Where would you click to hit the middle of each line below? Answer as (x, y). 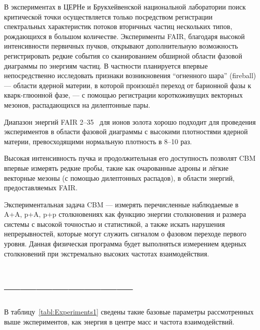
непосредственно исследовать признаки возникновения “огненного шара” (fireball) (130, 75)
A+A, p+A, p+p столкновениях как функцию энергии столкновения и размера (125, 214)
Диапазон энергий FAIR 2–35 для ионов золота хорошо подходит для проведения (130, 121)
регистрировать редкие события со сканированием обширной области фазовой (123, 55)
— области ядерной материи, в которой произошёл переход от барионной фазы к (128, 85)
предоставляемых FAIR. (41, 188)
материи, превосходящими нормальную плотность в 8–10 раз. (98, 141)
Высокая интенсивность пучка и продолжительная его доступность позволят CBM (130, 158)
